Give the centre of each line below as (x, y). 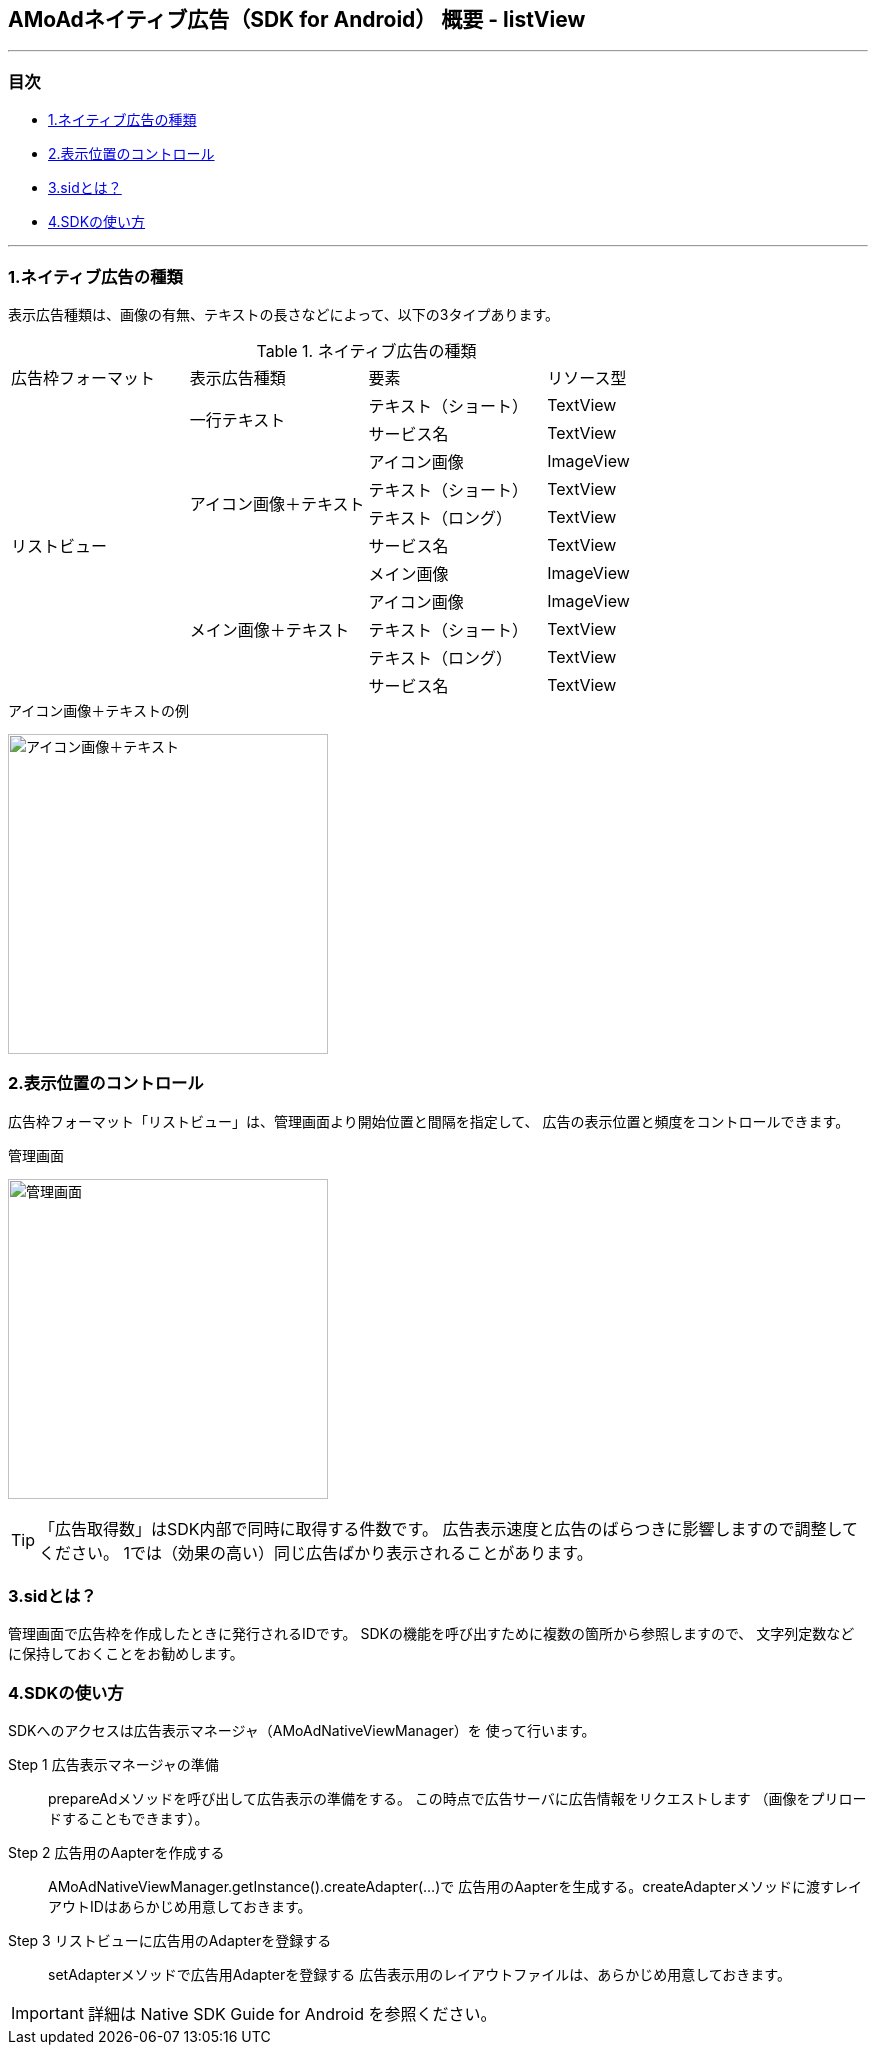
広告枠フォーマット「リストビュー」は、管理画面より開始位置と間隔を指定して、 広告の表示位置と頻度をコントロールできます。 (429, 1121)
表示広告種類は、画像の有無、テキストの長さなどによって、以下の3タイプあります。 (284, 314)
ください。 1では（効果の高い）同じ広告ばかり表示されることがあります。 (316, 1552)
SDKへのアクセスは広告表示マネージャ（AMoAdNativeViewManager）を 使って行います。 (302, 1731)
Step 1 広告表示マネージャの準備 (113, 1765)
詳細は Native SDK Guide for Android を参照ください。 (292, 2014)
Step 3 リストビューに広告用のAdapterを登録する (170, 1941)
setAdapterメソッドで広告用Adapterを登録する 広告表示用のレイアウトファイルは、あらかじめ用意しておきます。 (419, 1975)
